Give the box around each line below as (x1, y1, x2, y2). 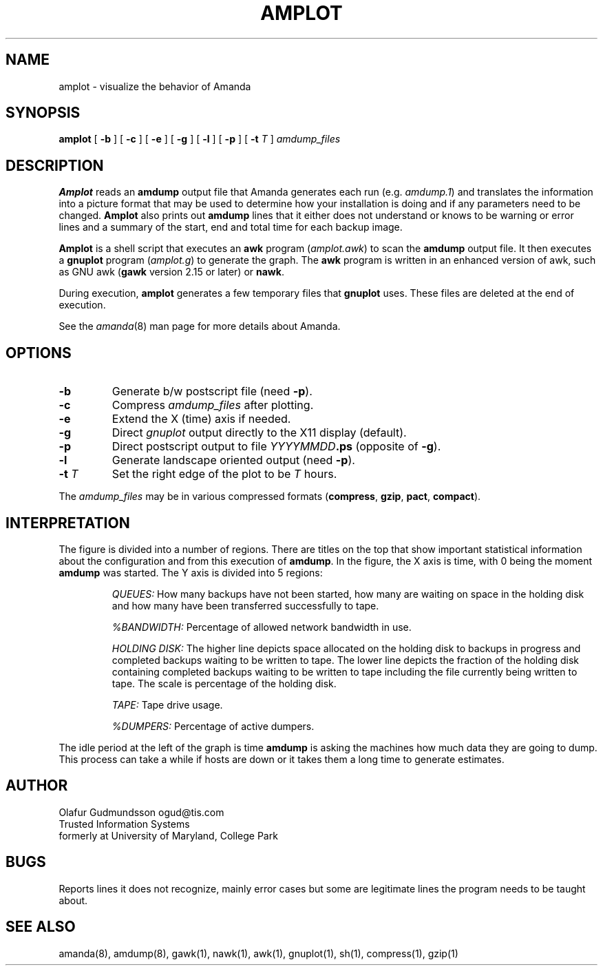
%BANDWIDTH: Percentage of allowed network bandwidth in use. (112, 620, 412, 633)
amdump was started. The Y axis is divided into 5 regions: (59, 566, 323, 578)
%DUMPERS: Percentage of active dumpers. (112, 720, 315, 732)
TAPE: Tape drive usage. (112, 698, 223, 711)
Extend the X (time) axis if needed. (112, 412, 291, 426)
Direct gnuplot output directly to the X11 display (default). (112, 426, 407, 440)
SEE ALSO (6, 918, 76, 936)
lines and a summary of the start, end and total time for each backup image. (59, 221, 403, 233)
